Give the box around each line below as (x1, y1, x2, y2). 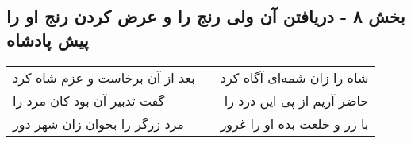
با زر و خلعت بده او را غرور (220, 114, 369, 133)
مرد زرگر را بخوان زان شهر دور (13, 114, 184, 133)
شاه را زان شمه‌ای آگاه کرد (220, 68, 369, 87)
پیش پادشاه (6, 27, 89, 52)
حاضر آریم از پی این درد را (224, 91, 369, 110)
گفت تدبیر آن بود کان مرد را (13, 91, 165, 110)
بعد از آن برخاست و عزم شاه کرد (13, 68, 195, 87)
